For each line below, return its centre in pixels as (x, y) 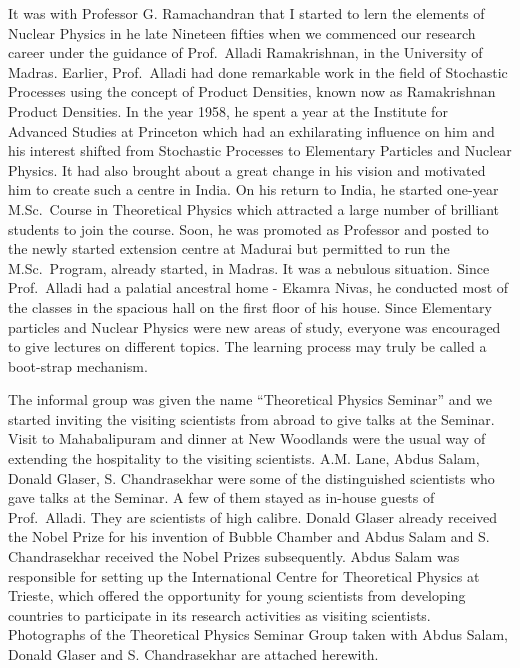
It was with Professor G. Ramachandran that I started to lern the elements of (246, 13)
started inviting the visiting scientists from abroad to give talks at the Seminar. (251, 418)
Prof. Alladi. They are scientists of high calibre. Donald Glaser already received (253, 516)
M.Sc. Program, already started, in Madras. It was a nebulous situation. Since (249, 267)
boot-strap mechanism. (78, 365)
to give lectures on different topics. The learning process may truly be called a (247, 346)
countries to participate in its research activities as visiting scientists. (219, 614)
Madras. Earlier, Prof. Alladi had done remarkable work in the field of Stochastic (258, 71)
